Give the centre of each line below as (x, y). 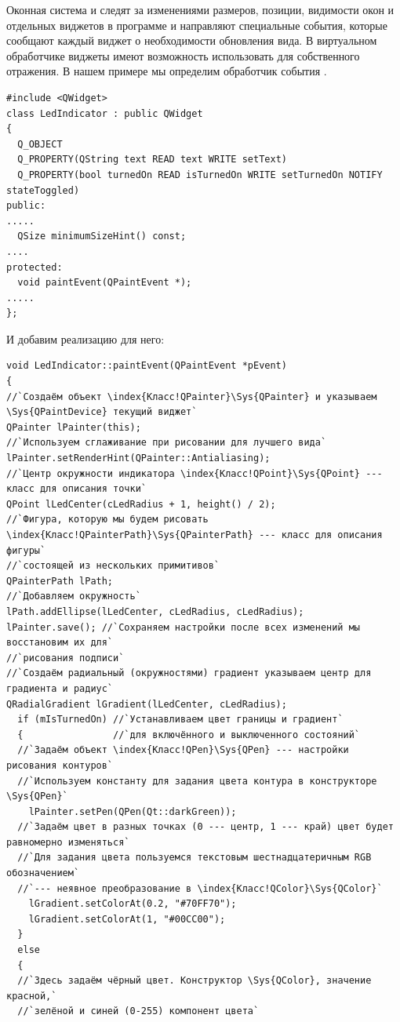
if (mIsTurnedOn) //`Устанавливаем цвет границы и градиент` (180, 720)
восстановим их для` (60, 643)
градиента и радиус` (60, 688)
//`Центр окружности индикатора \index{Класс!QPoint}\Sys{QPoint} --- (195, 473)
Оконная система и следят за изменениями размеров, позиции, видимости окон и (200, 9)
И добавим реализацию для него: (85, 338)
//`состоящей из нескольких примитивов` (113, 566)
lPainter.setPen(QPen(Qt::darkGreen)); (133, 811)
